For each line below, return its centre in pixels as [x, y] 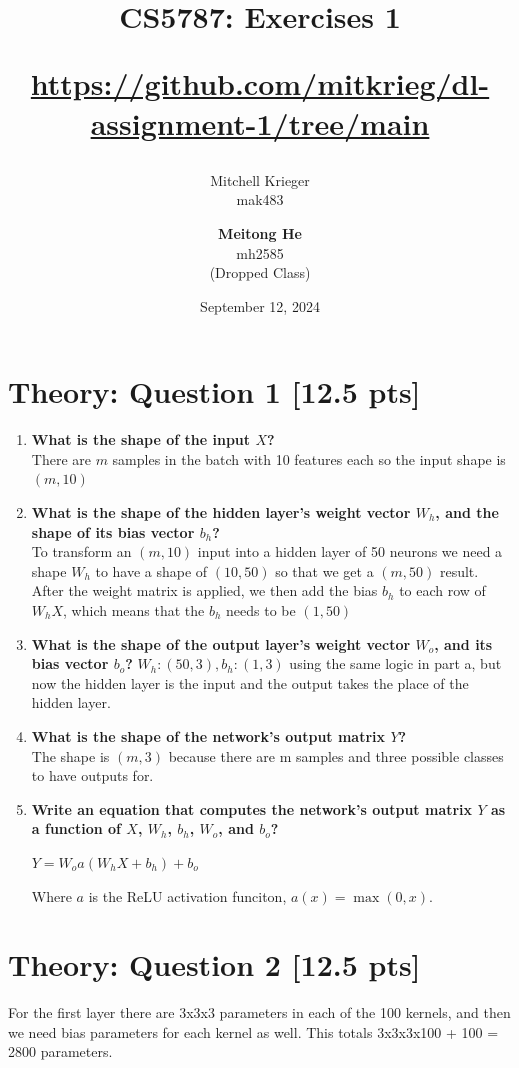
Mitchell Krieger [260, 179]
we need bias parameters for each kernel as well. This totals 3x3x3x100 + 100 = [253, 1031]
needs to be [261, 610]
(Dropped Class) [260, 272]
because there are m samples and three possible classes [336, 755]
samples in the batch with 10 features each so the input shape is [309, 458]
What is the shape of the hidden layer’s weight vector [221, 512]
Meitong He [260, 232]
